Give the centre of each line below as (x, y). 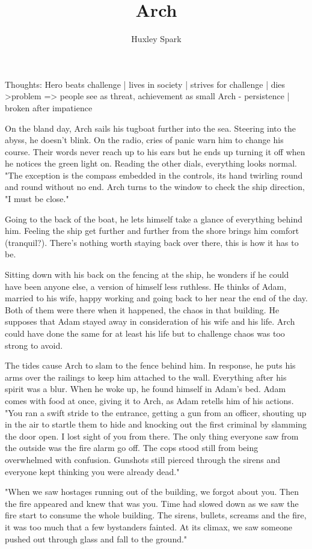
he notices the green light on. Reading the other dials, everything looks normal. (151, 163)
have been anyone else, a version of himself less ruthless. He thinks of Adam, (146, 286)
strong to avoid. (34, 345)
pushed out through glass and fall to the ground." (96, 538)
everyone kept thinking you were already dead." (92, 471)
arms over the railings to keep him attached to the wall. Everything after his (146, 377)
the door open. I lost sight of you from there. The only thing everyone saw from (152, 436)
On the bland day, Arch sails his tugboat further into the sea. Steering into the (150, 128)
